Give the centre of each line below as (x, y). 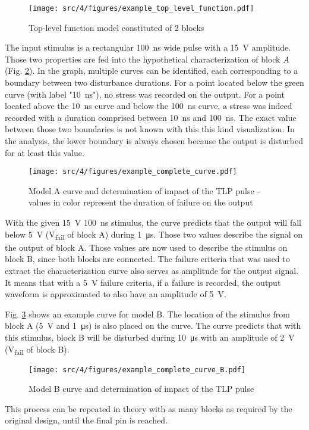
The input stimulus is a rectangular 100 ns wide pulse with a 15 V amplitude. (148, 47)
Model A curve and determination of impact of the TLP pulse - (144, 190)
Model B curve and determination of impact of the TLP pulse (141, 389)
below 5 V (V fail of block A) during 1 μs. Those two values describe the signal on (154, 235)
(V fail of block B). (37, 350)
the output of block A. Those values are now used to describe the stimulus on (146, 247)
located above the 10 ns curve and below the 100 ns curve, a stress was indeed (149, 106)
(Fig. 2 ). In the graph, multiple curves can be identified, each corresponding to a (152, 71)
